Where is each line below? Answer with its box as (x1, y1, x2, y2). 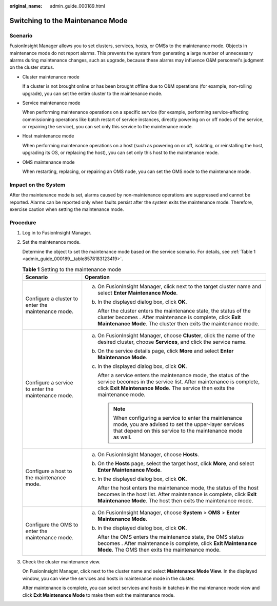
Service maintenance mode (22, 100, 81, 106)
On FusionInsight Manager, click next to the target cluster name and (97, 283, 262, 290)
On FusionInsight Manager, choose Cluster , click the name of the (97, 332, 255, 339)
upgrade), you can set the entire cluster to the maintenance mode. (22, 90, 163, 96)
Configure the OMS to (25, 521, 78, 529)
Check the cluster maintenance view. (22, 559, 101, 565)
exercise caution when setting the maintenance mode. (9, 206, 124, 212)
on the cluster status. (9, 64, 54, 70)
